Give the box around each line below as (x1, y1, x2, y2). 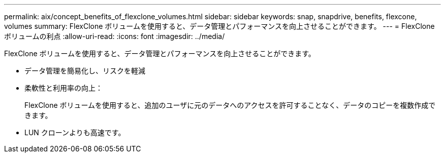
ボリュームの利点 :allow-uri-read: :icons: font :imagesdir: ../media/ (4, 32, 225, 41)
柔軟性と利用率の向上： (24, 84, 103, 92)
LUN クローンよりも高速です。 (24, 128, 125, 137)
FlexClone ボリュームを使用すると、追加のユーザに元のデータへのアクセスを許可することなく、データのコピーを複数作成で (24, 101, 436, 109)
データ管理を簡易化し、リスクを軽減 (24, 66, 145, 75)
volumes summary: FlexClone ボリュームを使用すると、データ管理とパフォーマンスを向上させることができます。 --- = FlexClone (4, 22, 435, 30)
